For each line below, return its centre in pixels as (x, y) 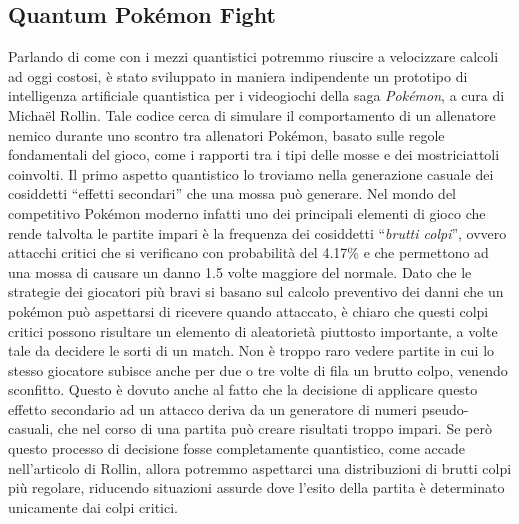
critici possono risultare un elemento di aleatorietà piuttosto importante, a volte (253, 330)
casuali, (31, 428)
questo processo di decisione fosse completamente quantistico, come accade (237, 448)
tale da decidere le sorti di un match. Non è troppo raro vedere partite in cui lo (251, 350)
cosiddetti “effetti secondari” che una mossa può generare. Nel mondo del (232, 193)
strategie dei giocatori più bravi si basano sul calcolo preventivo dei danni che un (256, 291)
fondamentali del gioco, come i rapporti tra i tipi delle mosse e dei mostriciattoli (254, 154)
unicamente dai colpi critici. (93, 506)
